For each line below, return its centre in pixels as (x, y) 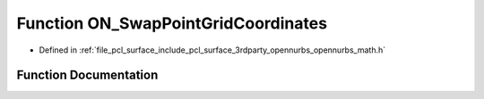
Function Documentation (87, 75)
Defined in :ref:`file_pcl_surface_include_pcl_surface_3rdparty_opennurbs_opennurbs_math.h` (212, 50)
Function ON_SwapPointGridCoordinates (172, 23)
